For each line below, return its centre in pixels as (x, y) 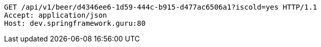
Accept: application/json (56, 15)
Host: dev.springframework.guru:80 (75, 23)
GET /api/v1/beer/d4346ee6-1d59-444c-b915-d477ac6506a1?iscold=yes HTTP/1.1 (161, 7)
